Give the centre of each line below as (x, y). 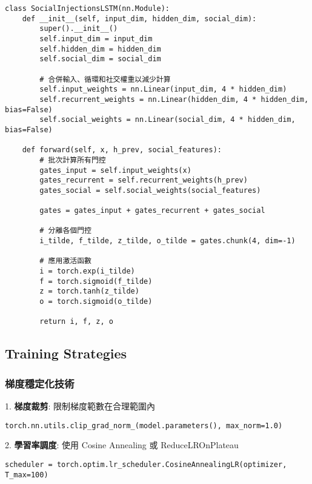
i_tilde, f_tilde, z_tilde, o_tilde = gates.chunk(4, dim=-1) (168, 241)
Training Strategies (66, 353)
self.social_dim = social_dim (100, 59)
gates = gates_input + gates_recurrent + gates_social (152, 211)
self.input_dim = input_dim (96, 39)
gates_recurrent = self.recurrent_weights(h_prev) (144, 180)
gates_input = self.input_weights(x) (115, 170)
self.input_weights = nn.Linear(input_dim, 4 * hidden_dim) (163, 89)
